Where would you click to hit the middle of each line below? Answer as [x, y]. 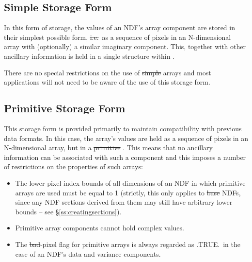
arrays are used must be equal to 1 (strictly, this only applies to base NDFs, [128, 192]
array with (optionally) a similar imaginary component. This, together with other [125, 46]
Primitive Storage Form [65, 108]
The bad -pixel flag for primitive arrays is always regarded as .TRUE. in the [128, 244]
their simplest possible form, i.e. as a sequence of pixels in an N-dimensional [118, 37]
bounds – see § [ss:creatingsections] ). [68, 211]
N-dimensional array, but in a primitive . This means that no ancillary [108, 148]
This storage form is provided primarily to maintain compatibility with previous [123, 128]
